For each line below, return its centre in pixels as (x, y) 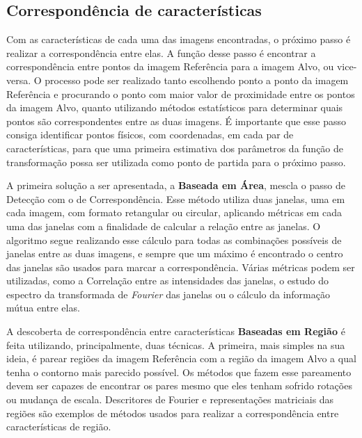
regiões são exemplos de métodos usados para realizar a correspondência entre (173, 413)
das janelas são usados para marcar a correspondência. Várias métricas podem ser (181, 267)
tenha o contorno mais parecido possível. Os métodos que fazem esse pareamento (179, 372)
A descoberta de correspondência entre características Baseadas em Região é (176, 331)
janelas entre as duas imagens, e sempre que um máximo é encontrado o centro (175, 253)
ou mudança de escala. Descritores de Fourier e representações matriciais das (170, 399)
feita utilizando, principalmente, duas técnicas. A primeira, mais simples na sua (176, 344)
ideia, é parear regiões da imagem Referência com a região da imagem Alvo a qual (181, 358)
